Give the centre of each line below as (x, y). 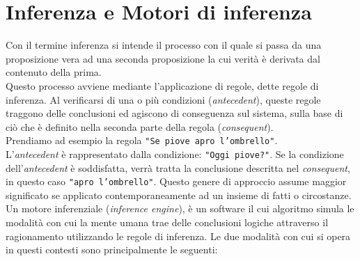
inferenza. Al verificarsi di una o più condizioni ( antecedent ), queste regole (163, 99)
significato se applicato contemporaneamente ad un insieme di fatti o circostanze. (179, 195)
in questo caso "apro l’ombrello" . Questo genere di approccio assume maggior (176, 181)
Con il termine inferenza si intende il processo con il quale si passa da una (164, 45)
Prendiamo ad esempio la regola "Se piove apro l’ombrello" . (142, 140)
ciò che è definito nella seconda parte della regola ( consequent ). (140, 126)
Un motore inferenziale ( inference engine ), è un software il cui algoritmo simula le (180, 208)
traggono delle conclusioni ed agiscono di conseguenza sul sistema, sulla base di (174, 113)
